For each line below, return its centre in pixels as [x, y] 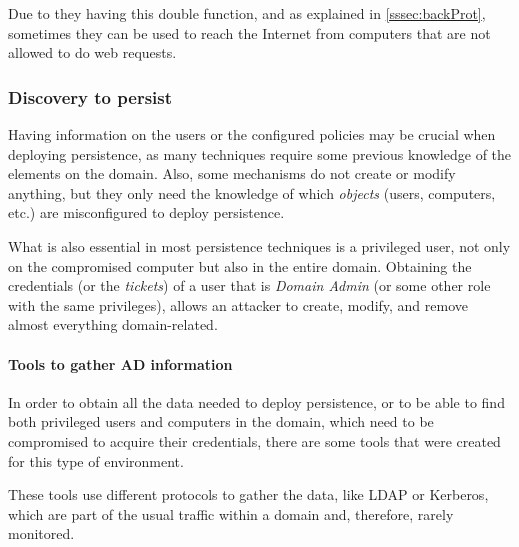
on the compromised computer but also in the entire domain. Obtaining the [240, 265]
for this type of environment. [96, 460]
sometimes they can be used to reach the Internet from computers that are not [249, 32]
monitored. [41, 533]
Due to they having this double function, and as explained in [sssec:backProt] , [247, 13]
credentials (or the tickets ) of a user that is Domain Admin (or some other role [249, 285]
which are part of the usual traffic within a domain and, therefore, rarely [231, 513]
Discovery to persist [90, 96]
